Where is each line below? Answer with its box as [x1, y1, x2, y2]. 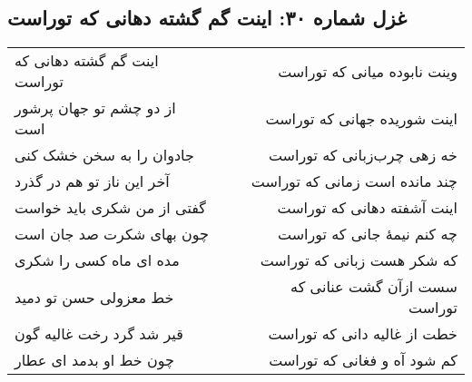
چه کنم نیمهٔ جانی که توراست [277, 223, 457, 245]
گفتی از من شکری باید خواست [15, 197, 206, 219]
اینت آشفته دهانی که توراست [277, 197, 457, 219]
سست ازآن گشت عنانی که [290, 276, 457, 298]
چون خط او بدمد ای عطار [15, 349, 174, 371]
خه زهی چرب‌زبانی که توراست [268, 144, 457, 166]
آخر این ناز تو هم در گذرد [15, 171, 170, 192]
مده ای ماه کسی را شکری [15, 250, 180, 271]
